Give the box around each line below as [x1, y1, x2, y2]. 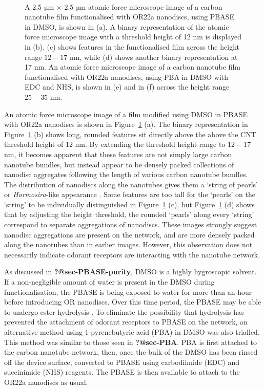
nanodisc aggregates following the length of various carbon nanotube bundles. [4, 169, 248, 180]
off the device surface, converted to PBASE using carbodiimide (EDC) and [4, 356, 239, 367]
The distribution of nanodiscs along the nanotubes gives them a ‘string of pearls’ [4, 179, 258, 189]
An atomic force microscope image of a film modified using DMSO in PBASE [4, 109, 248, 119]
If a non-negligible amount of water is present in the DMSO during [4, 276, 215, 287]
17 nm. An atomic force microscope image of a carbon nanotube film [25, 61, 240, 72]
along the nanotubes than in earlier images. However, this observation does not [4, 239, 253, 250]
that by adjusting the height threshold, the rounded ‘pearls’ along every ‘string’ [4, 209, 254, 220]
